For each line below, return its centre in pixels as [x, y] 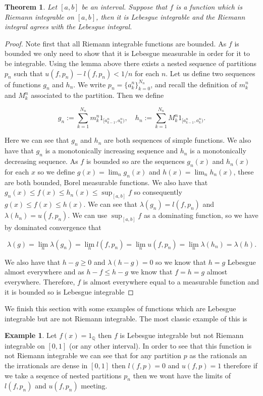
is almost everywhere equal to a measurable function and [171, 281]
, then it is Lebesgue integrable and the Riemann [171, 16]
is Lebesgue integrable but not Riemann [182, 335]
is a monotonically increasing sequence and [112, 151]
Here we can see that [37, 140]
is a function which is [209, 7]
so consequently [158, 192]
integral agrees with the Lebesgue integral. [68, 26]
